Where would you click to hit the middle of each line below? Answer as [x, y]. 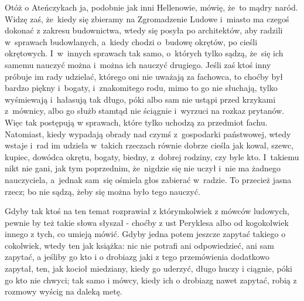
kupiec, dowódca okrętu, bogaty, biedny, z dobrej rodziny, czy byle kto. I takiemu [152, 156]
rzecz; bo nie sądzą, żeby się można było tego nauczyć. [103, 191]
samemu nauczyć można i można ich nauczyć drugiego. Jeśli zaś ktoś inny [138, 64]
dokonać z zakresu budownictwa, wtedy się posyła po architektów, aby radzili [144, 30]
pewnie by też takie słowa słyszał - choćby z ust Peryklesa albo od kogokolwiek [147, 222]
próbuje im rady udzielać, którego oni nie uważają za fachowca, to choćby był [144, 76]
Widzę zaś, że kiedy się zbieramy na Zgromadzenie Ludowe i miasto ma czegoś [147, 18]
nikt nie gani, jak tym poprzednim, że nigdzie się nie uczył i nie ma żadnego [143, 168]
